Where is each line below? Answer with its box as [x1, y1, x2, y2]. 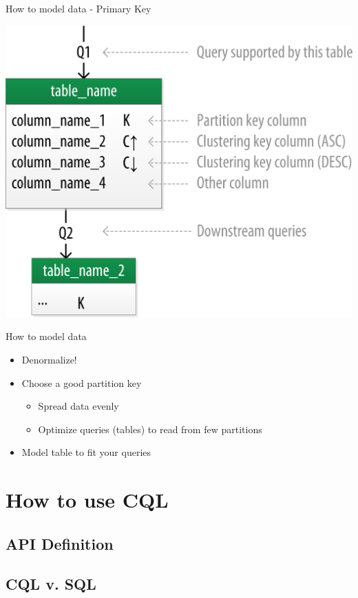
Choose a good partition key [21, 375, 142, 390]
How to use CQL [6, 486, 169, 514]
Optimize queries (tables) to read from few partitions [38, 421, 262, 436]
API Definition [6, 532, 114, 554]
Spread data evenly [38, 399, 119, 413]
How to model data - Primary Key [6, 1, 151, 15]
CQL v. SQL [6, 573, 96, 595]
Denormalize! [21, 352, 77, 366]
